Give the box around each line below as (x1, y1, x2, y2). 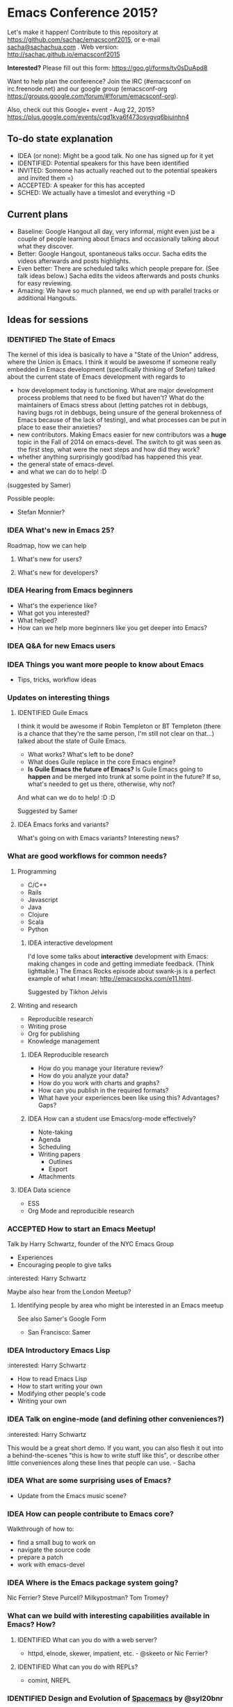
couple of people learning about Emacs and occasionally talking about (17, 235, 219, 243)
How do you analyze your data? (38, 1071, 129, 1080)
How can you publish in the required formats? (38, 1086, 169, 1094)
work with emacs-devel (17, 1561, 85, 1569)
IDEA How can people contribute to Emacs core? (7, 1509, 174, 1518)
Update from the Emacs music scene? (17, 1491, 127, 1500)
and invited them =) (17, 173, 74, 182)
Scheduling (38, 1142, 71, 1151)
